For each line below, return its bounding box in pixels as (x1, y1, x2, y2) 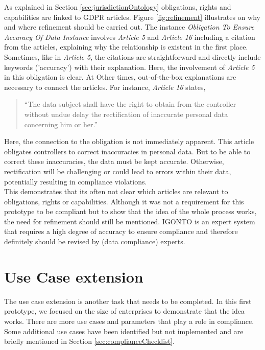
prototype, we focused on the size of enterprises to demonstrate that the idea (4, 306, 245, 316)
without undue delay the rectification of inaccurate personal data (24, 108, 228, 119)
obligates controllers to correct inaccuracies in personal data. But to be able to (4, 146, 251, 156)
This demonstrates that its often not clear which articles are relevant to (4, 186, 228, 197)
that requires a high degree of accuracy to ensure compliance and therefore (4, 226, 238, 237)
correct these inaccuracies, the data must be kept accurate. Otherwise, (4, 156, 224, 167)
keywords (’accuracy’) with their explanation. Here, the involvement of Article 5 (4, 61, 255, 72)
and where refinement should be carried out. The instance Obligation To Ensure (4, 21, 254, 32)
